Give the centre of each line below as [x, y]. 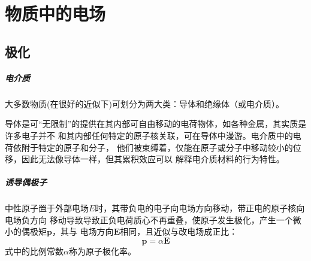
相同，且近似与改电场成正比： [179, 231]
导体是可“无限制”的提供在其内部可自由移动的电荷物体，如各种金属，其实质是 [156, 124]
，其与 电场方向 [83, 231]
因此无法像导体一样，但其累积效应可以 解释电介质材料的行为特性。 [153, 159]
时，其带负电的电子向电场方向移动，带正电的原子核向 [200, 208]
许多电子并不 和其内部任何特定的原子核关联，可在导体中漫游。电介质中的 [149, 135]
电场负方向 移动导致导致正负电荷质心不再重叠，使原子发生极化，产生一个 [149, 219]
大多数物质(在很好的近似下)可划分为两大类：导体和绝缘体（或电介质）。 [144, 103]
